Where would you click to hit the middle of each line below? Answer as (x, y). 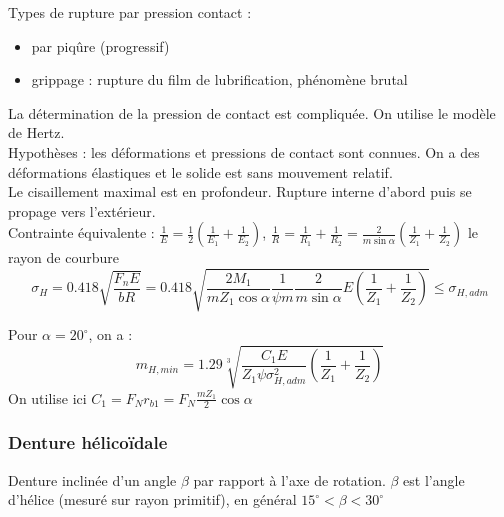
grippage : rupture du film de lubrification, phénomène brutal (219, 79)
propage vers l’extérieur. (82, 210)
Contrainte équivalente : (81, 232)
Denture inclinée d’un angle (92, 479)
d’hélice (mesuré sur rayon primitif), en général (152, 499)
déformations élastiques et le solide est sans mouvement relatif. (200, 171)
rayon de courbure (63, 257)
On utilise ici (47, 397)
